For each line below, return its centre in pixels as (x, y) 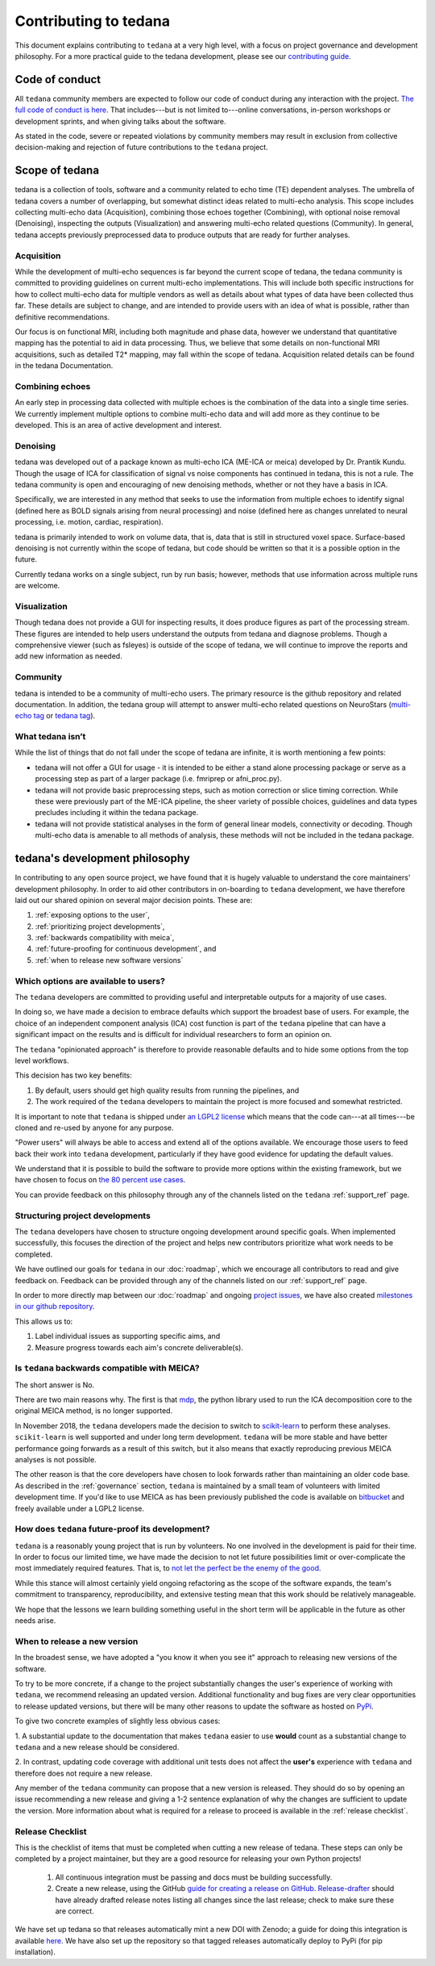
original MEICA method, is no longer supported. (94, 1411)
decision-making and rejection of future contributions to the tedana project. (142, 147)
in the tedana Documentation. (64, 366)
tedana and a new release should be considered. (97, 1746)
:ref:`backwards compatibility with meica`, (105, 938)
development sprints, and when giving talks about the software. (120, 121)
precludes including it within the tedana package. (117, 813)
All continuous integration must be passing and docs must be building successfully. (194, 1877)
